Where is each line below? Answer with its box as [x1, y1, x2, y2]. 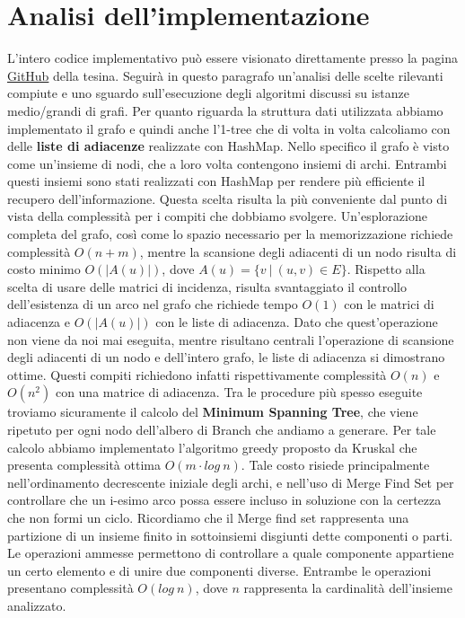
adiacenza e [7, 313, 70, 331]
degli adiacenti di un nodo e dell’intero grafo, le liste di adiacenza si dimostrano [7, 348, 445, 366]
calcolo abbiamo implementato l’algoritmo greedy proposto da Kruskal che [7, 437, 417, 456]
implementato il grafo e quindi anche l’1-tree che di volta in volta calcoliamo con [7, 119, 451, 137]
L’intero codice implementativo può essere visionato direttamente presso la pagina [7, 49, 458, 67]
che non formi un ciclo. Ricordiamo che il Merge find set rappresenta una [7, 508, 409, 526]
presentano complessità [7, 578, 134, 597]
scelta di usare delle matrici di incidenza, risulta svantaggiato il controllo [7, 277, 407, 296]
